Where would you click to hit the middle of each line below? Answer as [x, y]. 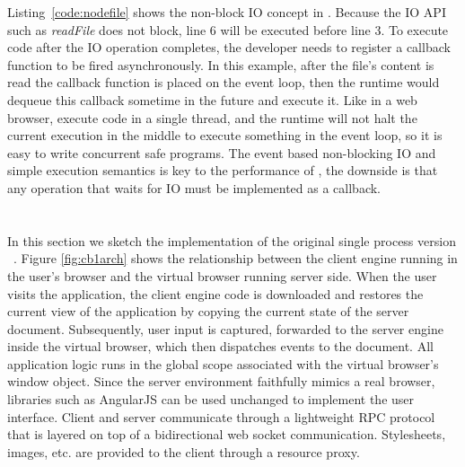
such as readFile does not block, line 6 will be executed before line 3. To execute [228, 29]
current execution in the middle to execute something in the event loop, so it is [225, 135]
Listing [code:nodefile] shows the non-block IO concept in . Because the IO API [227, 12]
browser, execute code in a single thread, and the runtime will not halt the [212, 117]
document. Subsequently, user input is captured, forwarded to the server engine [225, 328]
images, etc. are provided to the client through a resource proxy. [184, 451]
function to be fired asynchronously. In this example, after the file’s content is [221, 64]
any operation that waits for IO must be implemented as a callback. [194, 187]
